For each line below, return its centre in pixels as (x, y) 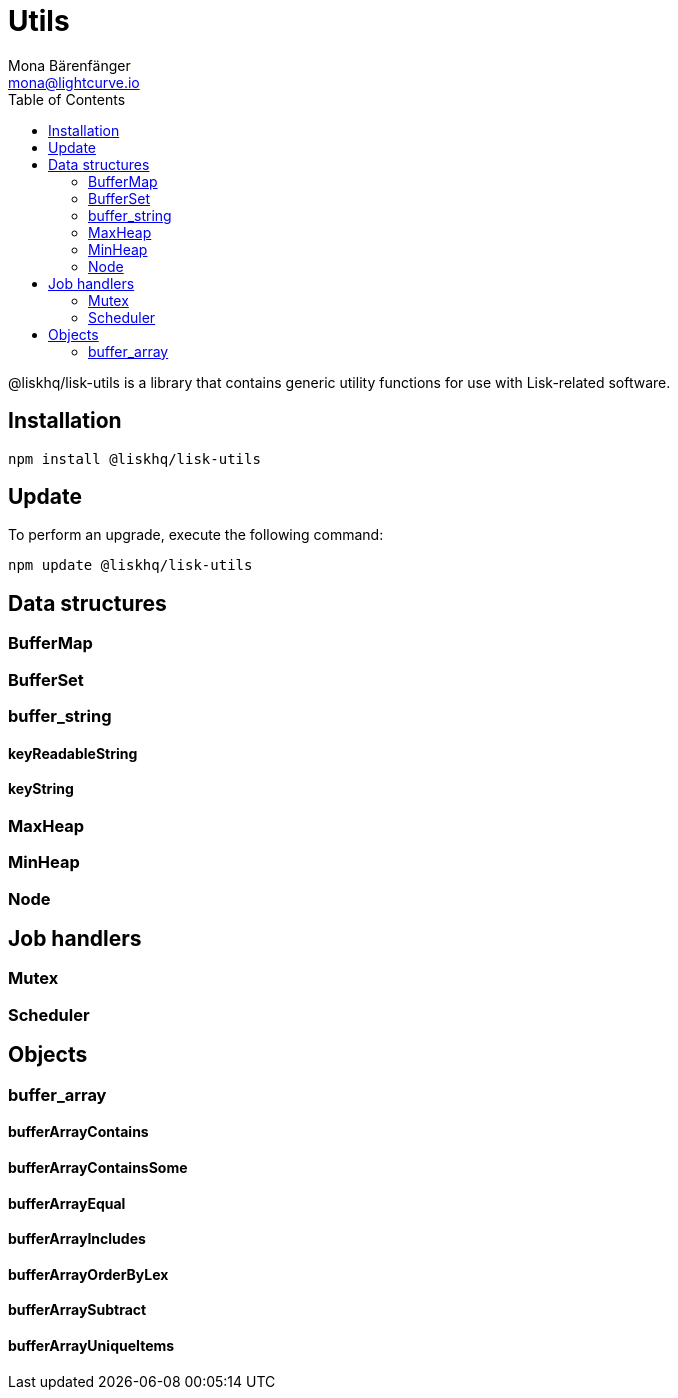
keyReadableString (73, 753)
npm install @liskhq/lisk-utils (134, 458)
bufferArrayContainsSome (98, 1167)
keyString (41, 789)
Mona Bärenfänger (69, 65)
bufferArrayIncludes (77, 1239)
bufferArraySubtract (77, 1310)
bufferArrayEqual (67, 1203)
